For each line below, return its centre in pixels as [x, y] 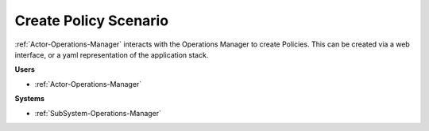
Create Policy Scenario [92, 21]
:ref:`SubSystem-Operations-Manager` [98, 113]
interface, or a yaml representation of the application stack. [112, 54]
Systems [30, 99]
